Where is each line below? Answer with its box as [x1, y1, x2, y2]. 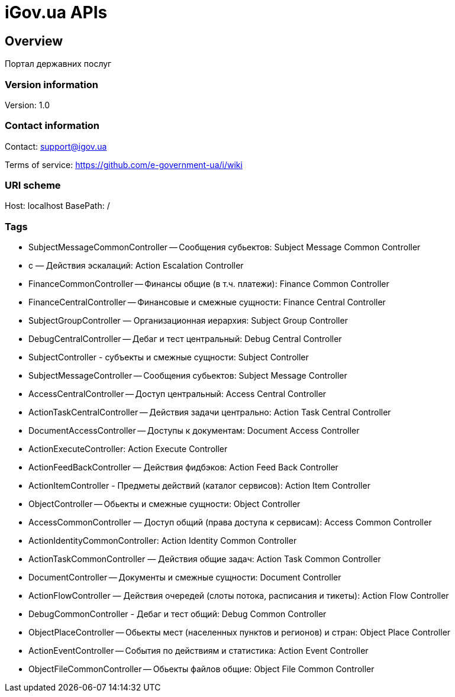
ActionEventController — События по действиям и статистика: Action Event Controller [28, 646, 369, 656]
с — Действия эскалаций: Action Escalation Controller [28, 260, 244, 271]
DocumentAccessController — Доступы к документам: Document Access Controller [28, 425, 360, 436]
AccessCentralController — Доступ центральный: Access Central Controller [28, 389, 327, 399]
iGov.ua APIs [5, 2, 108, 22]
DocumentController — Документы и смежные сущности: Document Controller [28, 572, 341, 583]
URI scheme [5, 179, 61, 192]
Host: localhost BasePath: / [5, 201, 110, 211]
